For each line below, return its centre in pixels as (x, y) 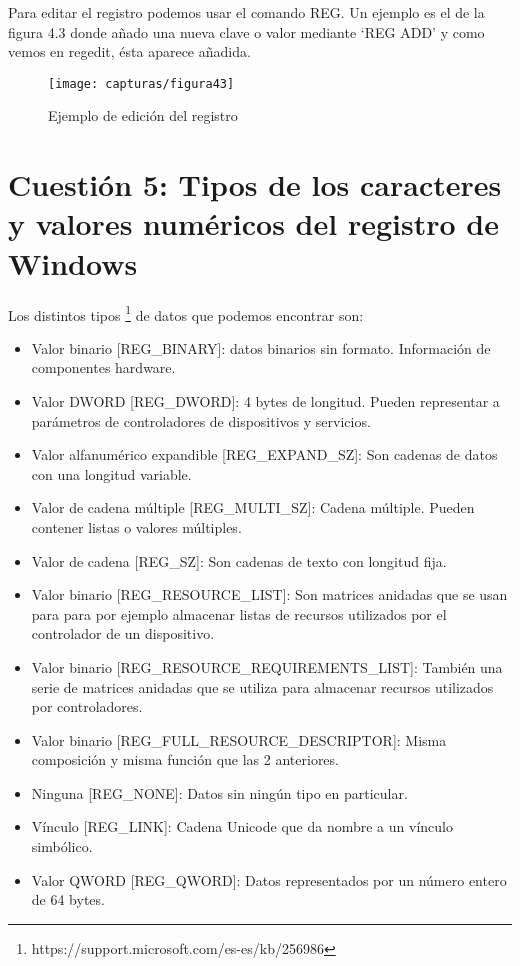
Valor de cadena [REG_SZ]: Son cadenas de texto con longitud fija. (239, 560)
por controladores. (87, 706)
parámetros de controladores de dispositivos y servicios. (201, 420)
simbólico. (62, 846)
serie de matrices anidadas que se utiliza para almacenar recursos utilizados (262, 686)
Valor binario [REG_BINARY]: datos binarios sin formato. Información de (261, 347)
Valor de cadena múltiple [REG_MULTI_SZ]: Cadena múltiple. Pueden (253, 507)
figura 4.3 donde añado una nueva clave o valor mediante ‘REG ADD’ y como (246, 31)
